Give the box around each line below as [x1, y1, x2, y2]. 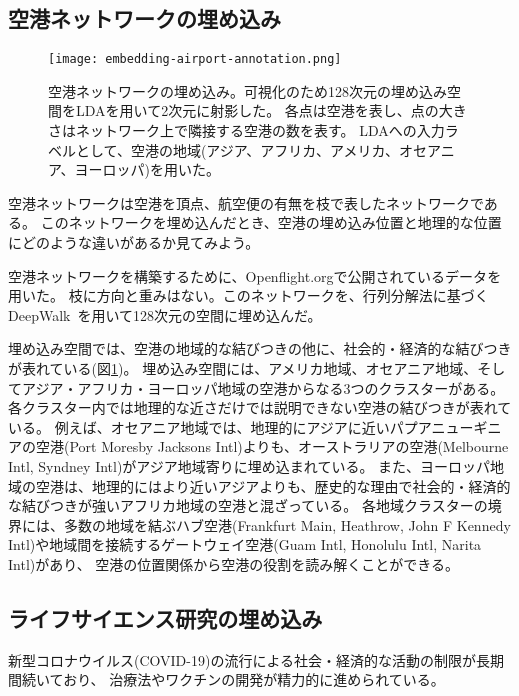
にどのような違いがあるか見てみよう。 [8, 232, 260, 253]
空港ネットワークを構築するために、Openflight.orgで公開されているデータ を [8, 265, 502, 286]
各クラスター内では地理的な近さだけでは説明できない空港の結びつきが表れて [8, 397, 512, 418]
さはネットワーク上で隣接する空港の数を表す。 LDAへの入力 [48, 120, 445, 141]
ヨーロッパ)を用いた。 [74, 159, 221, 180]
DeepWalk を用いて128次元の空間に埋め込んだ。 [8, 304, 322, 325]
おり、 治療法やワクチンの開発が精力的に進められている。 [63, 669, 445, 690]
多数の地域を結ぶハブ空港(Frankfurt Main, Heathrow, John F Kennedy [63, 514, 511, 535]
